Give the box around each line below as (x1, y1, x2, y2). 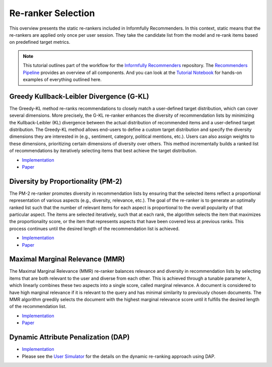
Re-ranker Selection (9, 8, 95, 19)
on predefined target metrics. (9, 39, 71, 45)
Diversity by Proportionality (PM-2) (9, 177, 122, 186)
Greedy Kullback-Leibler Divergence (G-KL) (9, 92, 150, 101)
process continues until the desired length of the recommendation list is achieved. (9, 226, 180, 232)
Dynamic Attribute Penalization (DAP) (9, 333, 130, 342)
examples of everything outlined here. (23, 76, 102, 83)
